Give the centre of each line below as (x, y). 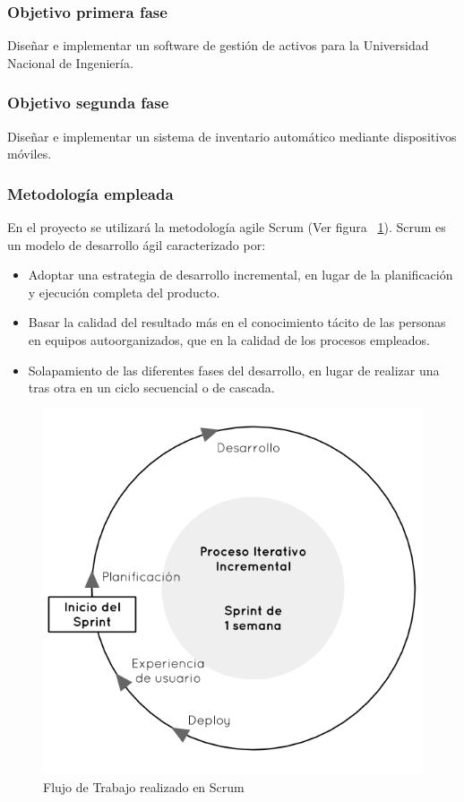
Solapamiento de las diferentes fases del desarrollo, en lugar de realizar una (234, 370)
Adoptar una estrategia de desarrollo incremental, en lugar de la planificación (241, 275)
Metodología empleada (90, 193)
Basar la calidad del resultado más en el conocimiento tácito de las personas (237, 322)
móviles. (30, 154)
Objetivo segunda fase (88, 103)
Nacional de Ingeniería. (70, 62)
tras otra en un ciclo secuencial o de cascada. (151, 388)
